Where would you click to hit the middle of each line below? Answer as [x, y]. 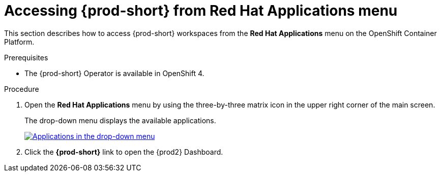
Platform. [19, 42]
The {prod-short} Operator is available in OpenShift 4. [114, 73]
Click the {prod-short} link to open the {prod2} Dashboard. [124, 152]
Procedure [22, 89]
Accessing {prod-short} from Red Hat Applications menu [201, 11]
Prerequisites [26, 57]
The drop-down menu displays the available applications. [120, 120]
